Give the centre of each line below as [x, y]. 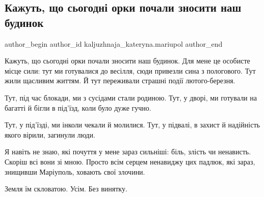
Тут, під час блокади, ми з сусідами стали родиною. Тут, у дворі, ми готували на [131, 97]
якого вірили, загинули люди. [50, 134]
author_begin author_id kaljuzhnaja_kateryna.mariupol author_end [114, 43]
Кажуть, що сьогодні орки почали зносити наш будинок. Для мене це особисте [127, 61]
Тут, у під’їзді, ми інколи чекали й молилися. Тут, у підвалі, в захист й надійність [132, 125]
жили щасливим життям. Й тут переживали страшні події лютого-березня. [120, 80]
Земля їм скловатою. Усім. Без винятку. [66, 189]
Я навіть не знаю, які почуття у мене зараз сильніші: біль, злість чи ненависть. [128, 152]
